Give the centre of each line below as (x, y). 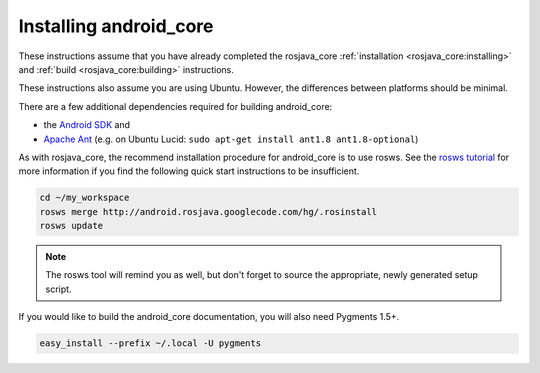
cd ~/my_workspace (84, 198)
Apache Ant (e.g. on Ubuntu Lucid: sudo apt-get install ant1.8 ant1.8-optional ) (231, 139)
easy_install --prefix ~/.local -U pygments (150, 343)
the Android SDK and (86, 125)
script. (58, 289)
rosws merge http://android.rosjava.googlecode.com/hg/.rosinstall (208, 211)
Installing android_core (116, 26)
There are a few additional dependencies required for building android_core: (175, 106)
